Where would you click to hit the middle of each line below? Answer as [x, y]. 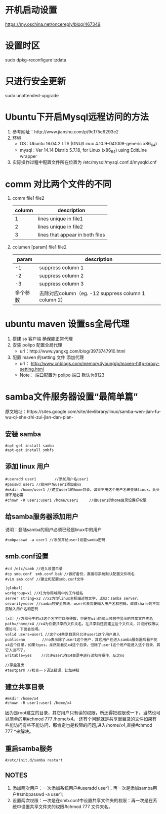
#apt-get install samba [30, 446]
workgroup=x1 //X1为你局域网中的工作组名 [44, 593]
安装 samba [23, 434]
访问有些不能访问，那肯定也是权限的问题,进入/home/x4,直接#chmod [83, 725]
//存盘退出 [15, 665]
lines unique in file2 [60, 227]
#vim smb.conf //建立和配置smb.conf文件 [45, 580]
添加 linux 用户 [27, 466]
